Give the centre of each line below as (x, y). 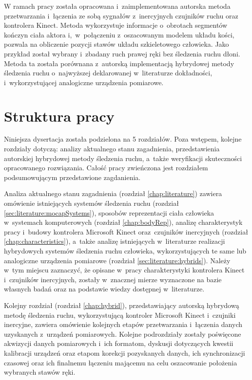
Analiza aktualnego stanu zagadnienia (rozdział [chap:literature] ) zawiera (113, 193)
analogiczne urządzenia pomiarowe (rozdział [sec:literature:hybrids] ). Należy (117, 260)
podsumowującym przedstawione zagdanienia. (72, 177)
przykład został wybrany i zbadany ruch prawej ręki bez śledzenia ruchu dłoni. (122, 53)
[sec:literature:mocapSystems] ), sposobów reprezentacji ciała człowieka (109, 212)
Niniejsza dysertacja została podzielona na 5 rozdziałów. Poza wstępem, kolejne (123, 139)
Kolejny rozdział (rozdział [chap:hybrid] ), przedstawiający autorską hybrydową (122, 305)
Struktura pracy (59, 116)
